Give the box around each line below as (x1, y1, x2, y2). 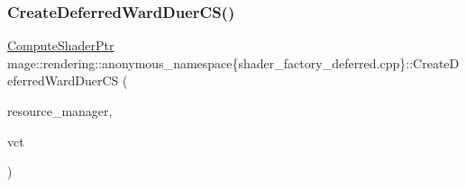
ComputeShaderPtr (7, 36, 114, 55)
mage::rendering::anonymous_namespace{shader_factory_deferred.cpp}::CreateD (7, 53, 460, 72)
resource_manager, (7, 102, 113, 120)
